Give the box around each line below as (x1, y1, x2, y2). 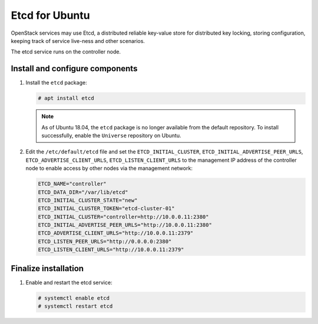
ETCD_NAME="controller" (38, 181, 107, 188)
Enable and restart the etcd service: (25, 279, 112, 286)
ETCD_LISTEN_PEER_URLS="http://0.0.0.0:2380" (38, 238, 172, 245)
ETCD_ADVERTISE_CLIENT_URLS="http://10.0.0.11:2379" (38, 230, 194, 236)
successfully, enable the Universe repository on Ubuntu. (41, 132, 181, 139)
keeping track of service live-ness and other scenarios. (11, 37, 145, 44)
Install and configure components (11, 64, 138, 74)
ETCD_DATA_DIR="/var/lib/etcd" (38, 189, 129, 195)
